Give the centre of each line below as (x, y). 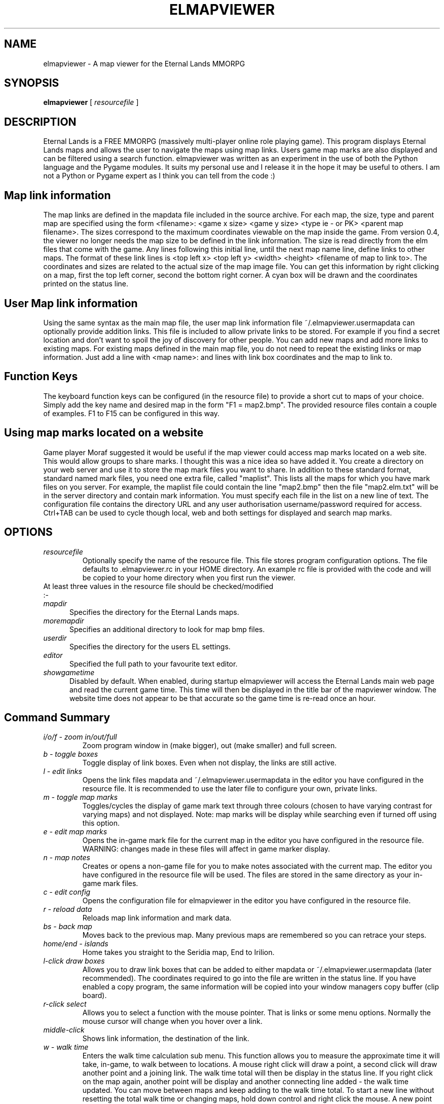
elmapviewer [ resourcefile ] (91, 102)
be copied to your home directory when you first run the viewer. (189, 577)
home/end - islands (76, 944)
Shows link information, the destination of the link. (166, 1039)
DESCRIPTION (40, 122)
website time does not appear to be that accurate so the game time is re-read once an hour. (223, 698)
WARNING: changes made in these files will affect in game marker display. (206, 849)
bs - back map (68, 927)
